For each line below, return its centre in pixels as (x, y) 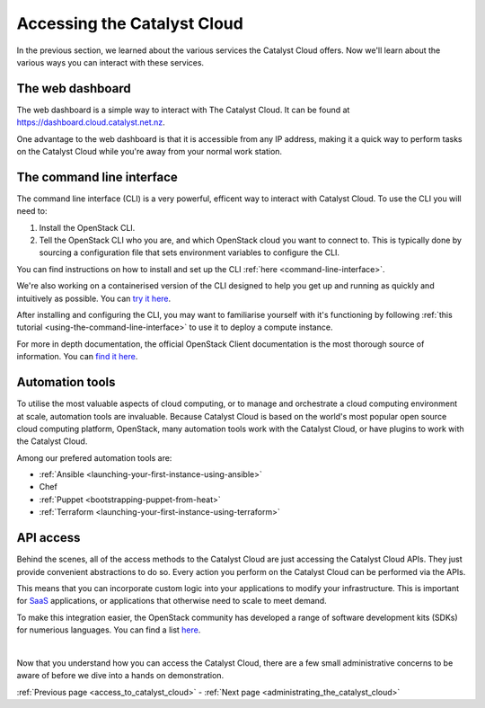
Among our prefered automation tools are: (94, 457)
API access (48, 538)
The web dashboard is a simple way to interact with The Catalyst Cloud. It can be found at (183, 110)
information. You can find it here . (77, 357)
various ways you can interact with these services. (110, 62)
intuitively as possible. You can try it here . (94, 298)
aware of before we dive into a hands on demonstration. (120, 676)
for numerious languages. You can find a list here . (109, 630)
